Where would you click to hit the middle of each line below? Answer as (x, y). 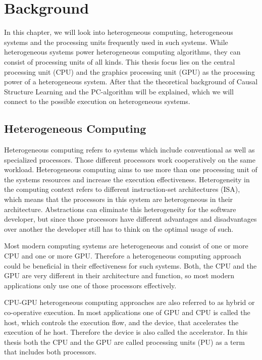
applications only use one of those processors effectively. (90, 285)
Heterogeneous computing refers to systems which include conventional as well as (129, 150)
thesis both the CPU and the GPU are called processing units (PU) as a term (124, 342)
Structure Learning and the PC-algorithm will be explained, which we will (119, 91)
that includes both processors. (50, 352)
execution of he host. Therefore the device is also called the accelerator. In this (126, 332)
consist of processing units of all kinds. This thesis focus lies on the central (120, 61)
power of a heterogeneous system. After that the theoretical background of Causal (131, 82)
